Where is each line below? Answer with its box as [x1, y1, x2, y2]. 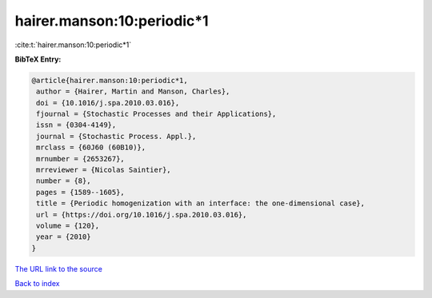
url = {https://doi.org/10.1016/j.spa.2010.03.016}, [36, 210, 247, 219]
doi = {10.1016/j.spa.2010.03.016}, [36, 98, 180, 107]
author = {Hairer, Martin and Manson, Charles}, [36, 87, 230, 96]
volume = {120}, [36, 221, 100, 230]
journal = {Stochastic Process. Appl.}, [36, 132, 197, 141]
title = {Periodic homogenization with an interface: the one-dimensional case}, [36, 199, 366, 208]
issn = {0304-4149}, [36, 121, 117, 129]
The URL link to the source [14, 264, 103, 273]
